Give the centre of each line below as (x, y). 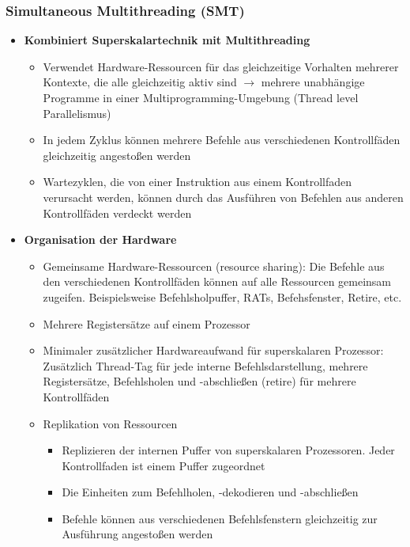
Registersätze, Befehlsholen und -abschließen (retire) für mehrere (199, 381)
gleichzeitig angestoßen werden (117, 155)
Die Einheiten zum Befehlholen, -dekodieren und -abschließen (210, 492)
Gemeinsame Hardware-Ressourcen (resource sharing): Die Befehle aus (214, 266)
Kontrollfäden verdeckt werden (117, 213)
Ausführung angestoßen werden (137, 534)
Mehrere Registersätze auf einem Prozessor (147, 323)
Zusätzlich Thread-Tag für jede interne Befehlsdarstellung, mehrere (205, 365)
